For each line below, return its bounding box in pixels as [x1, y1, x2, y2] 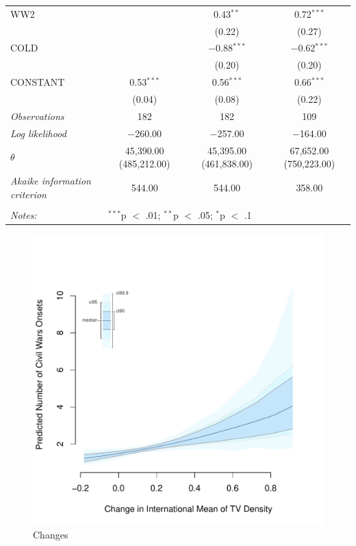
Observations [10, 108, 64, 123]
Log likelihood [10, 126, 66, 140]
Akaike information [10, 173, 91, 187]
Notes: [10, 207, 37, 222]
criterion [10, 187, 47, 201]
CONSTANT [10, 75, 65, 89]
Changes [33, 527, 68, 542]
